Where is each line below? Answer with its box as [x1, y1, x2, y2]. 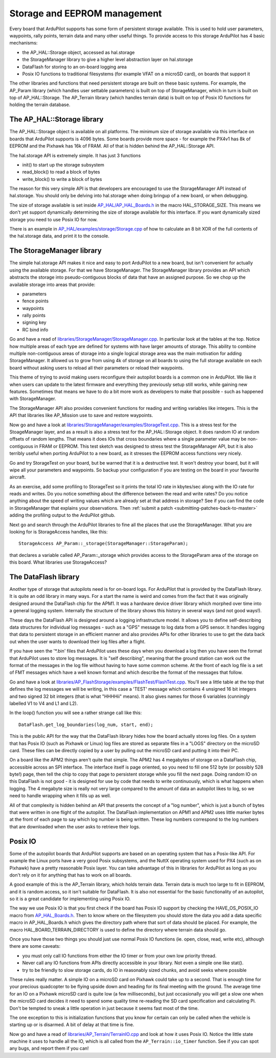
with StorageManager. [9, 396, 56, 402]
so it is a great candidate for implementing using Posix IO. [9, 896, 131, 902]
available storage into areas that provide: [9, 281, 96, 287]
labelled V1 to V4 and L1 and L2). [9, 700, 78, 707]
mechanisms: [9, 40, 38, 46]
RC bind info [22, 326, 49, 333]
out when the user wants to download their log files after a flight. [9, 638, 146, 645]
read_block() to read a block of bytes [22, 169, 100, 175]
